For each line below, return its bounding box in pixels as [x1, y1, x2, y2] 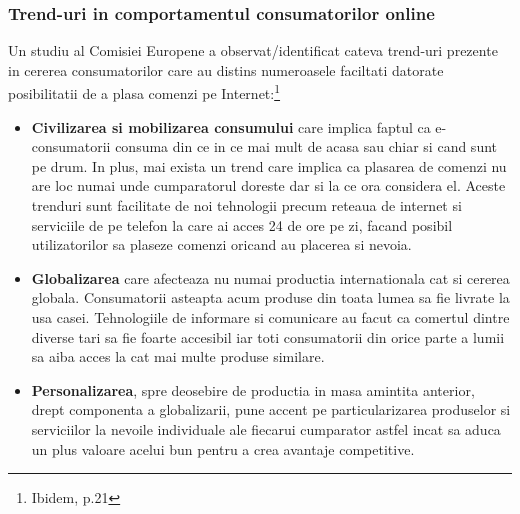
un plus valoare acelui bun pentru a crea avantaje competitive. [31, 438, 415, 459]
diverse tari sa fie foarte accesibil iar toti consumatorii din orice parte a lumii [31, 326, 505, 347]
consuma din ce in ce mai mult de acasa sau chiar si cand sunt [115, 136, 498, 157]
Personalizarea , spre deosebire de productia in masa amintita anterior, [31, 379, 475, 400]
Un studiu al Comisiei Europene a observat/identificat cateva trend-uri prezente [8, 40, 498, 61]
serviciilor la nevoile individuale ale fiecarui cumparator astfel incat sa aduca [31, 418, 501, 439]
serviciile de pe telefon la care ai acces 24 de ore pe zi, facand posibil [31, 214, 453, 235]
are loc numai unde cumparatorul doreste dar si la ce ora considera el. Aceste [31, 175, 506, 196]
